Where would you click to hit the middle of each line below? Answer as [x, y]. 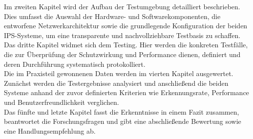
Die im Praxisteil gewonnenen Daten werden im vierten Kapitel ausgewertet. [119, 73]
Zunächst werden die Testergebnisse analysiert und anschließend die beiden [116, 83]
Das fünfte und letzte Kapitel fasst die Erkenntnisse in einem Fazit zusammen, [122, 111]
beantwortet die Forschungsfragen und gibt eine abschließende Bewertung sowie [123, 121]
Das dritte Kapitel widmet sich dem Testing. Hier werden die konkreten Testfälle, [126, 45]
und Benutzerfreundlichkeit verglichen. [62, 102]
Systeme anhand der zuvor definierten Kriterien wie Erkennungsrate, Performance [126, 92]
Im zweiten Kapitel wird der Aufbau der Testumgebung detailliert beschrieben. [122, 6]
